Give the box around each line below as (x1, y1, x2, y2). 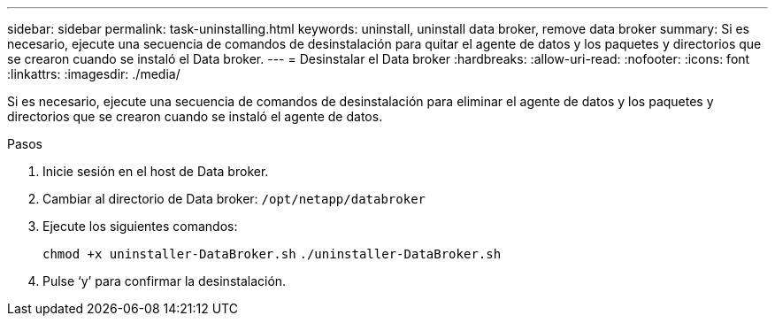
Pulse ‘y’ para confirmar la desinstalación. (42, 273, 287, 288)
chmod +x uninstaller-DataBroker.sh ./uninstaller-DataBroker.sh (42, 247, 502, 261)
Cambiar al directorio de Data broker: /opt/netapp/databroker (42, 191, 426, 206)
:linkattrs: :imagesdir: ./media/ (7, 66, 180, 81)
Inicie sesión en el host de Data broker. (42, 164, 269, 179)
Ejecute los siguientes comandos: (42, 219, 238, 234)
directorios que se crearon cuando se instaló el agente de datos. (7, 109, 383, 124)
